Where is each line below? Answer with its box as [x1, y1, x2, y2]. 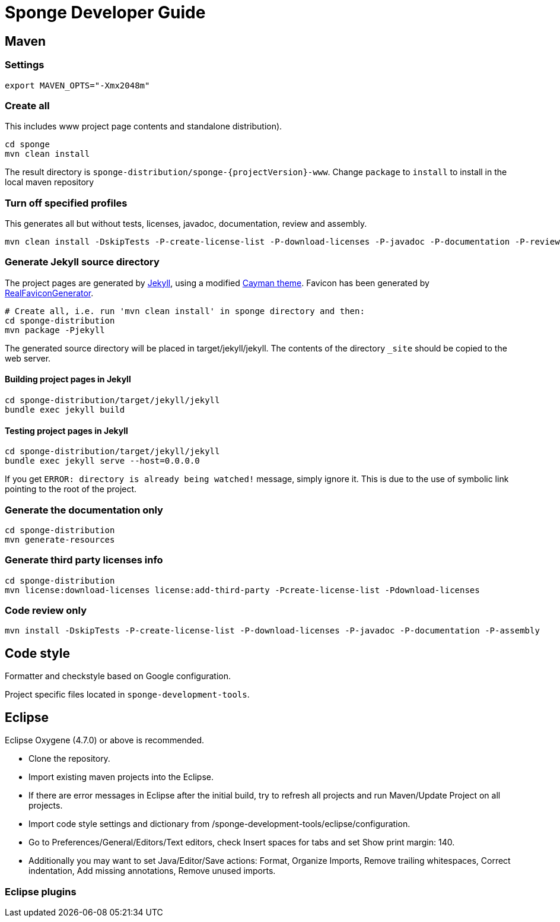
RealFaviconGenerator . [5, 287, 94, 298]
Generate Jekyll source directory [5, 256, 160, 268]
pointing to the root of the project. [5, 484, 137, 495]
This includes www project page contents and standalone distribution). [5, 121, 282, 132]
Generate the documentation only [5, 503, 163, 516]
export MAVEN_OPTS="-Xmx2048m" [5, 80, 150, 90]
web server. [5, 353, 51, 363]
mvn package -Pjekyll [5, 325, 105, 335]
